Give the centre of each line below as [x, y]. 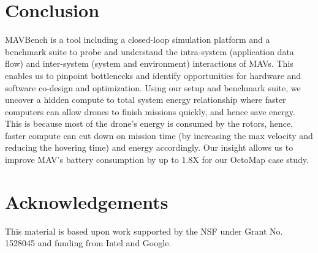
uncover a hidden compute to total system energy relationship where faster [146, 100]
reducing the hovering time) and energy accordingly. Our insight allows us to [149, 147]
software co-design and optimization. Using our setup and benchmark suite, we [153, 87]
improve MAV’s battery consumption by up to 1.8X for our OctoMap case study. [157, 160]
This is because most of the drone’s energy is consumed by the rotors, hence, [149, 123]
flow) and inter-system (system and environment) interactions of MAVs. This [149, 63]
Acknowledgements [87, 201]
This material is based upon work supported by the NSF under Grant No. [144, 231]
